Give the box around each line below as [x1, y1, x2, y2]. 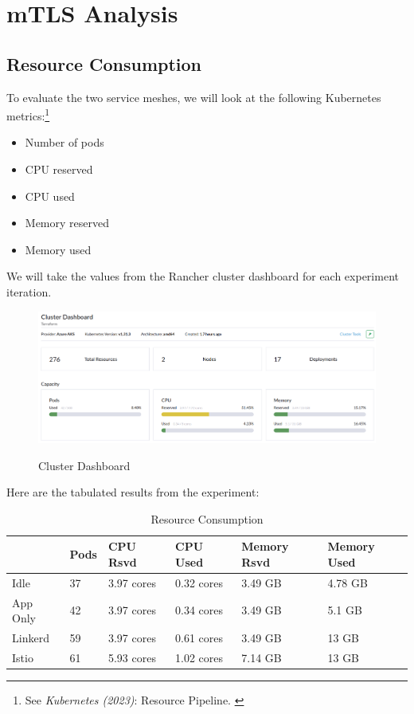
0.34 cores [175, 602, 224, 618]
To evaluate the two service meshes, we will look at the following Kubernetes [6, 88, 381, 105]
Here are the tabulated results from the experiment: [6, 484, 260, 500]
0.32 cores [175, 574, 224, 590]
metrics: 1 [6, 105, 50, 124]
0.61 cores [175, 630, 224, 646]
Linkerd [12, 630, 49, 646]
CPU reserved [25, 161, 93, 178]
